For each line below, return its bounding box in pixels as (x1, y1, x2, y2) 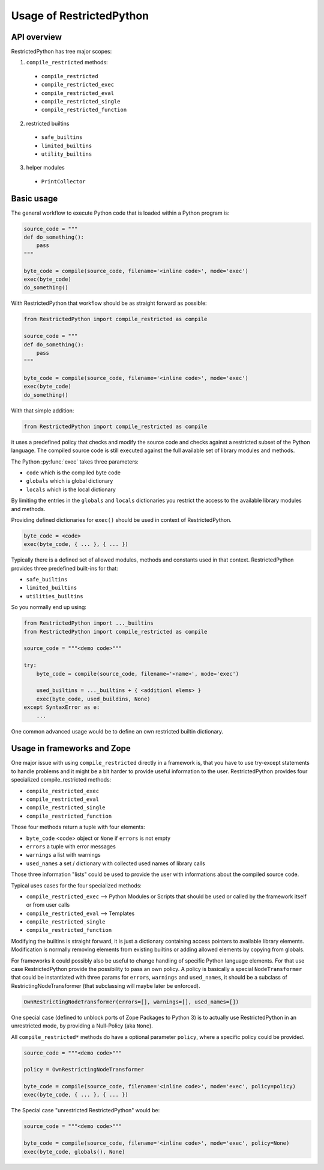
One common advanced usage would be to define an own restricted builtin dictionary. (11, 727, 224, 735)
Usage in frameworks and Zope (11, 743, 131, 754)
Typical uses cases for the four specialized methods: (11, 881, 142, 889)
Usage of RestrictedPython (11, 9, 149, 22)
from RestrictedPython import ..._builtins (23, 620, 154, 626)
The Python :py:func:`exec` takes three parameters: (11, 458, 139, 465)
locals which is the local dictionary (26, 486, 116, 493)
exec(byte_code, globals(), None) (23, 1148, 125, 1155)
